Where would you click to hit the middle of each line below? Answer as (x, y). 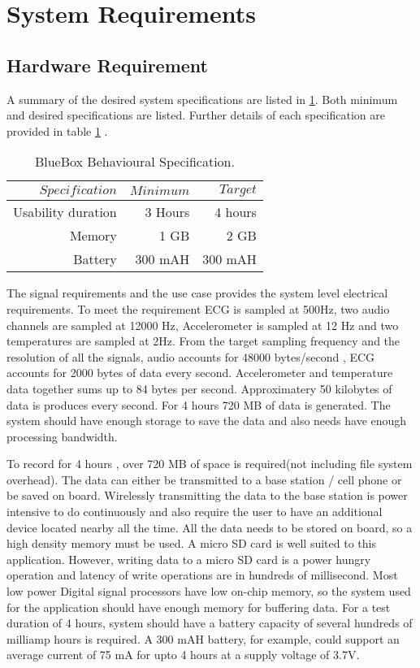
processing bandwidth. (62, 436)
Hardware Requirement (107, 65)
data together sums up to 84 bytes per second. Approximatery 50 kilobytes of (199, 388)
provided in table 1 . (57, 130)
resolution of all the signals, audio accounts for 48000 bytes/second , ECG (191, 356)
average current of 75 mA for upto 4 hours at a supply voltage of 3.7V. (183, 655)
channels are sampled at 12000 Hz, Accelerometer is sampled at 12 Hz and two (203, 325)
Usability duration (65, 212)
